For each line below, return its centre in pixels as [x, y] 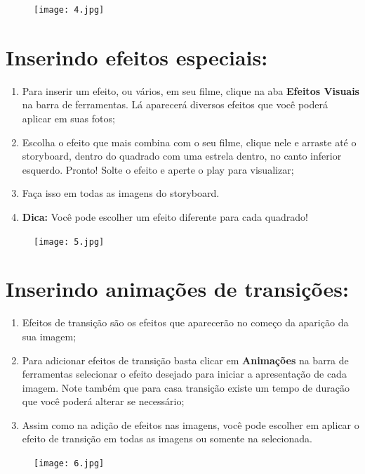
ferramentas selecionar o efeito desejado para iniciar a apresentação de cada [184, 374]
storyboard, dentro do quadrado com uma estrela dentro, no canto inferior [182, 156]
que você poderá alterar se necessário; [103, 401]
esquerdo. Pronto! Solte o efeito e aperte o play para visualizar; [158, 169]
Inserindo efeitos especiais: [137, 57]
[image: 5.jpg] [69, 242]
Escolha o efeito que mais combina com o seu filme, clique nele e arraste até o [189, 142]
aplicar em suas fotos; [68, 118]
